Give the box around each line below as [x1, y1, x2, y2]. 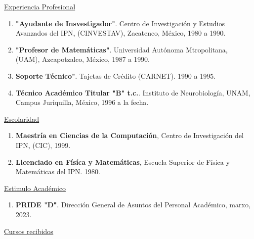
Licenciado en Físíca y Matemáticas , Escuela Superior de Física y [15, 156, 230, 167]
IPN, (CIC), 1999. [15, 140, 71, 150]
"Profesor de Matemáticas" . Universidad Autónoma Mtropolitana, [15, 44, 228, 54]
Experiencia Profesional [4, 1, 76, 11]
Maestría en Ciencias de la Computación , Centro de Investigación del [15, 130, 244, 141]
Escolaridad [4, 113, 40, 124]
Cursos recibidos [4, 226, 53, 236]
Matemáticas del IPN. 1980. [15, 166, 100, 177]
